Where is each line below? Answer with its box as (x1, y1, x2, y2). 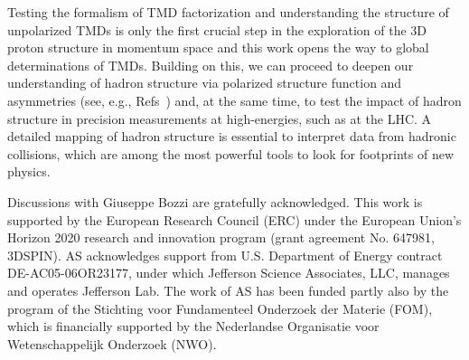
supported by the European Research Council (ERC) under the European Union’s (7, 210, 462, 229)
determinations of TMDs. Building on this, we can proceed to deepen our (7, 55, 414, 74)
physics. (7, 162, 51, 181)
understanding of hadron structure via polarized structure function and (7, 73, 402, 92)
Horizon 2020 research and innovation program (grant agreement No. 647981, (7, 228, 435, 247)
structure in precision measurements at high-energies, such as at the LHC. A (7, 109, 432, 128)
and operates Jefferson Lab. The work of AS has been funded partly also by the (7, 280, 449, 299)
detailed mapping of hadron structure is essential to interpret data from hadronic (7, 127, 456, 146)
